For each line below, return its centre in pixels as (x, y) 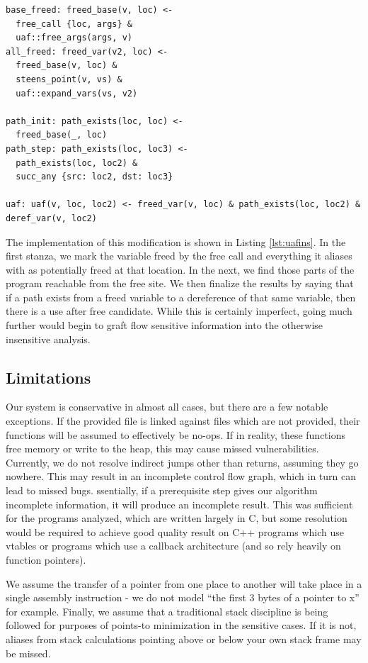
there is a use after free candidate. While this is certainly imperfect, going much (179, 311)
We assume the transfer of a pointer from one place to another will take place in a (184, 583)
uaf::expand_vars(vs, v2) (77, 93)
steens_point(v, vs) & (69, 79)
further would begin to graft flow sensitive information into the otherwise (165, 325)
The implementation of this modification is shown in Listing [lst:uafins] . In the (176, 241)
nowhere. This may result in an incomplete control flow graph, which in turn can (181, 476)
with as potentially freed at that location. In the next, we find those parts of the (180, 269)
